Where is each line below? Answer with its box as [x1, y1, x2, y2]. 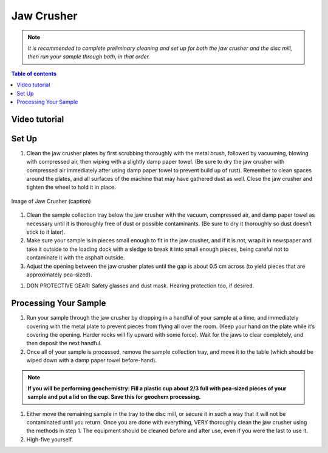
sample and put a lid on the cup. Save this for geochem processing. [27, 393, 201, 401]
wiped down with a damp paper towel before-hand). [26, 357, 157, 364]
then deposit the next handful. [26, 340, 102, 347]
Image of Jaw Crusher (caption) [11, 197, 91, 205]
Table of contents [11, 70, 57, 77]
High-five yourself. [26, 435, 73, 443]
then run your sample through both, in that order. [27, 53, 150, 60]
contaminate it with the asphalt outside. [26, 254, 125, 261]
